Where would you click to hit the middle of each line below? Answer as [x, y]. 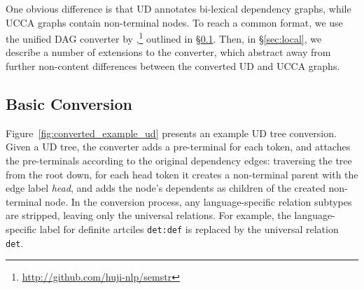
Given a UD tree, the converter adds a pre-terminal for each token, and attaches [178, 147]
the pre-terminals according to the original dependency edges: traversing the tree [179, 161]
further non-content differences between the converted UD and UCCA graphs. [173, 66]
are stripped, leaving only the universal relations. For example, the [148, 215]
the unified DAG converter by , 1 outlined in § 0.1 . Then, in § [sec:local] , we [164, 37]
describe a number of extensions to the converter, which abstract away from [168, 52]
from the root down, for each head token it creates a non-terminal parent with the [182, 174]
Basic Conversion [69, 104]
